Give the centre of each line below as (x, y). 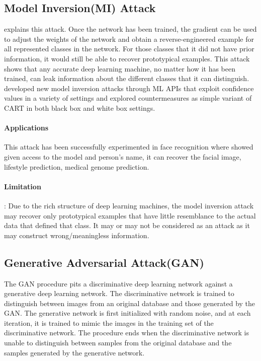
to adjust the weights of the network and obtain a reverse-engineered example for (129, 39)
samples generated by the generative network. (74, 352)
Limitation (23, 186)
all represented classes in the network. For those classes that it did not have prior (129, 49)
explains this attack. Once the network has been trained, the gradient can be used (130, 29)
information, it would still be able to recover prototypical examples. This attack (127, 58)
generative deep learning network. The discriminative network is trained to (119, 293)
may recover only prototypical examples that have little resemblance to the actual (130, 215)
